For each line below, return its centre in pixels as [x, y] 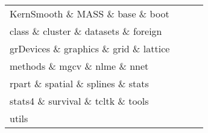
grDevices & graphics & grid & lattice [90, 48]
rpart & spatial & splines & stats [79, 83]
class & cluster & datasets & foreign [86, 31]
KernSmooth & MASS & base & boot [90, 14]
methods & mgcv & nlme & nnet [79, 66]
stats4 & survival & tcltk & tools [79, 101]
